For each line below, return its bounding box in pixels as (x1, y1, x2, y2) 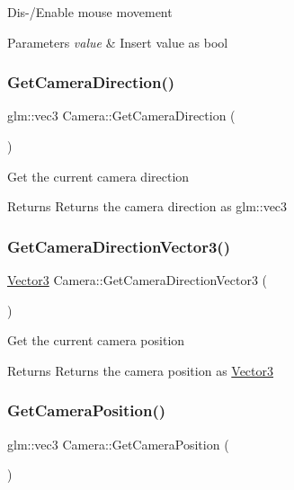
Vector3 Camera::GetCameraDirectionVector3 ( (7, 271, 268, 289)
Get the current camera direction (7, 166, 190, 185)
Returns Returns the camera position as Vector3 (7, 361, 274, 379)
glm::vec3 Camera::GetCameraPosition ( (7, 434, 229, 453)
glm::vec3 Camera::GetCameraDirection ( (7, 106, 236, 125)
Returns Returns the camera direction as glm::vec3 (7, 197, 288, 216)
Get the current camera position (7, 331, 185, 350)
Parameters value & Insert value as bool (7, 32, 228, 51)
